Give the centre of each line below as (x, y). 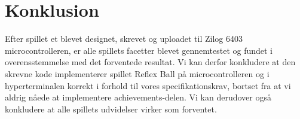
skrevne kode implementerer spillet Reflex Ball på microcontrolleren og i (137, 73)
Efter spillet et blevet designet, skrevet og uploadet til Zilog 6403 (124, 39)
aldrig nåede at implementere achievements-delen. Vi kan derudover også (138, 97)
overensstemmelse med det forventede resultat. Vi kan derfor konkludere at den (150, 62)
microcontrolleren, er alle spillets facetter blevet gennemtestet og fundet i (139, 50)
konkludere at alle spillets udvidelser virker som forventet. (111, 109)
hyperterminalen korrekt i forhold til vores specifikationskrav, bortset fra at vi (148, 85)
